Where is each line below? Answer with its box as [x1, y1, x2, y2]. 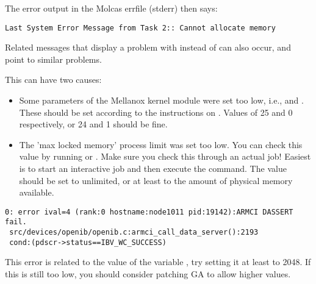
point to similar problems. [5, 52, 102, 65]
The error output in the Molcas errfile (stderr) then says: [5, 2, 218, 14]
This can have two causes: [5, 73, 102, 86]
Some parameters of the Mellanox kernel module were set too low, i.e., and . [19, 94, 304, 107]
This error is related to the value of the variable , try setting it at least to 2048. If [5, 255, 311, 268]
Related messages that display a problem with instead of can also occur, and [5, 41, 291, 54]
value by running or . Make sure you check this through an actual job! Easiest [19, 150, 311, 163]
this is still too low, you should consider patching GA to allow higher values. [5, 268, 291, 280]
